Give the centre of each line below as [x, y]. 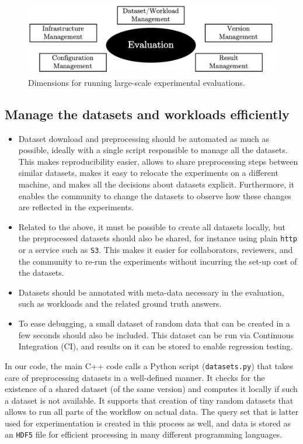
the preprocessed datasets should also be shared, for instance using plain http [158, 238]
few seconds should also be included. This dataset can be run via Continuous [156, 334]
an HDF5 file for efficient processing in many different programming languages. [144, 434]
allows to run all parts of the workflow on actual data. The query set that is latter [152, 412]
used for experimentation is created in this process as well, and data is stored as [148, 423]
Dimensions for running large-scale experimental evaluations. [137, 82]
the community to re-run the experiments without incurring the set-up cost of [158, 261]
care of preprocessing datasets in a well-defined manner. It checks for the [135, 377]
